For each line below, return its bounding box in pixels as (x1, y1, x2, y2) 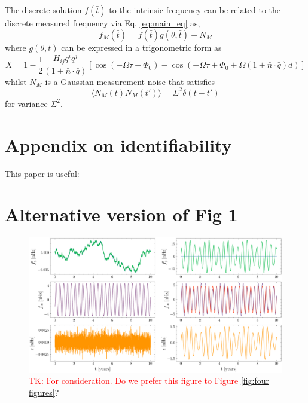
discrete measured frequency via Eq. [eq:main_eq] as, (5, 17, 200, 29)
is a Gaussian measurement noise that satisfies (45, 75, 215, 87)
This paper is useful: (5, 167, 80, 179)
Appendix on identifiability (5, 132, 232, 157)
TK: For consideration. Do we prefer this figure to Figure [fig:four (29, 374, 269, 387)
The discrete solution (5, 4, 82, 16)
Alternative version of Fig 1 (5, 202, 238, 227)
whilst (5, 75, 27, 87)
